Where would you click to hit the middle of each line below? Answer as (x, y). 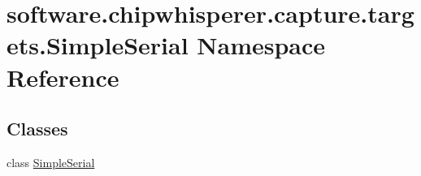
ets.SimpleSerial (98, 45)
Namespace (261, 45)
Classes (37, 129)
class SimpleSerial (51, 162)
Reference (63, 77)
